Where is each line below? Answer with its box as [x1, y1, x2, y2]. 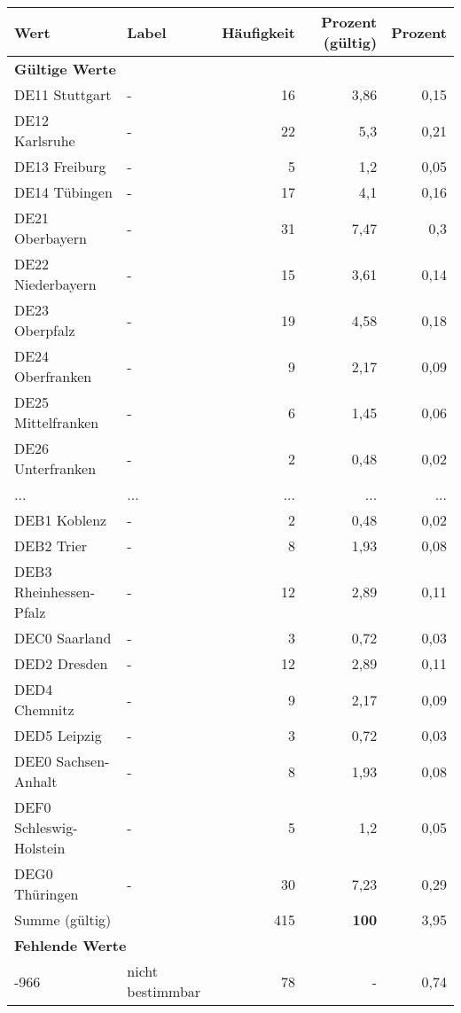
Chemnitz [14, 699, 74, 720]
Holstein [14, 838, 66, 858]
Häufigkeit [222, 21, 296, 43]
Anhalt [14, 771, 58, 791]
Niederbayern [14, 274, 97, 294]
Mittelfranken [14, 412, 99, 432]
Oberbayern [14, 228, 87, 248]
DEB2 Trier [14, 535, 88, 556]
